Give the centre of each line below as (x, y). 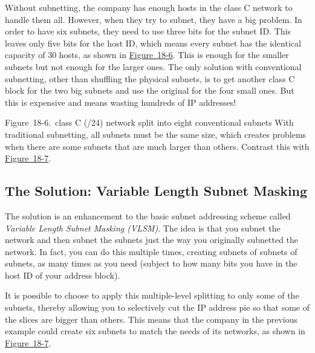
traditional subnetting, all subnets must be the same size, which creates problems (156, 134)
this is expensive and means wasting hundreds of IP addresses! (121, 102)
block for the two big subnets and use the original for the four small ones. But (150, 90)
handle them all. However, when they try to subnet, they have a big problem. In (154, 19)
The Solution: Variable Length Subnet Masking (156, 191)
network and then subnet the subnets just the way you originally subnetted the (152, 240)
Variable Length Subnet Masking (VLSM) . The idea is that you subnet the (143, 228)
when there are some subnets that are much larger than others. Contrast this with (157, 146)
